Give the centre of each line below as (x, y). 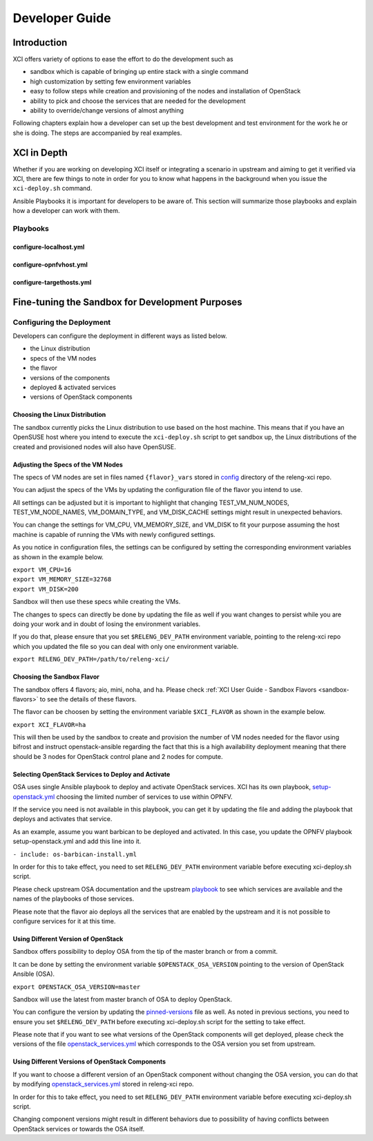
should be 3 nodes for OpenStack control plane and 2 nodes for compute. (118, 756)
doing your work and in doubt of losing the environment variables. (107, 624)
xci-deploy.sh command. (52, 188)
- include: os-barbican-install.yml (75, 854)
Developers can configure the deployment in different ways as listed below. (120, 336)
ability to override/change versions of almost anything (107, 111)
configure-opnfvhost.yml (50, 264)
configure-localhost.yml (49, 247)
